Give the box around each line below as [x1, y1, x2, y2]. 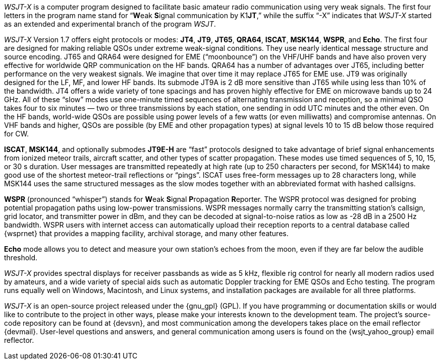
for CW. [4, 129, 29, 138]
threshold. [4, 253, 38, 262]
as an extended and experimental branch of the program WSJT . [4, 20, 216, 28]
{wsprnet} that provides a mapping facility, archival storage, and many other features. [4, 229, 289, 238]
